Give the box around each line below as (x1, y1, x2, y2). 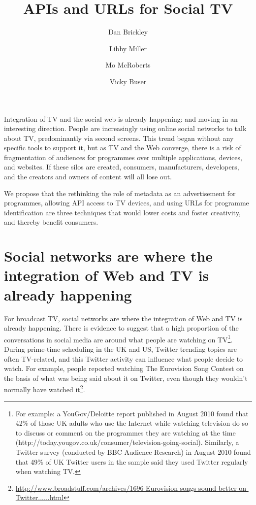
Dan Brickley (108, 27, 148, 37)
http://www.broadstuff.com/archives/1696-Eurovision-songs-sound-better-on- (15, 482, 249, 493)
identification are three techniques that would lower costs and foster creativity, (4, 207, 241, 217)
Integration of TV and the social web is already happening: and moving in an (4, 113, 238, 124)
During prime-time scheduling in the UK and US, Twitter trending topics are (4, 343, 237, 354)
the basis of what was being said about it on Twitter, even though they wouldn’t (4, 372, 248, 383)
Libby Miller (109, 43, 147, 53)
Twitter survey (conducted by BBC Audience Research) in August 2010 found (15, 446, 251, 457)
